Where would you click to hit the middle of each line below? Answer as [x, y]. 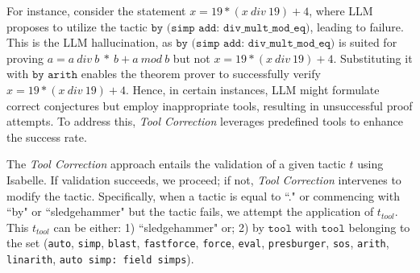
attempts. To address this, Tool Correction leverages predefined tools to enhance [205, 121]
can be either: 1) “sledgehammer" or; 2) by [159, 227]
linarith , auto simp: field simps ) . [100, 258]
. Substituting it [373, 58]
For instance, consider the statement [96, 10]
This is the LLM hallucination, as [89, 42]
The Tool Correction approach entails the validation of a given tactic [176, 164]
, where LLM [341, 10]
